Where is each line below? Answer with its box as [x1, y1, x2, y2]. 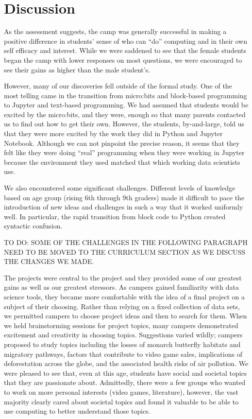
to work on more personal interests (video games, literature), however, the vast [4, 386, 238, 397]
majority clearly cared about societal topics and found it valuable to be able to [4, 396, 239, 406]
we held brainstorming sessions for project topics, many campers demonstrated [4, 320, 238, 330]
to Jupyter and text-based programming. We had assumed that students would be [4, 100, 249, 110]
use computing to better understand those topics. [4, 406, 151, 416]
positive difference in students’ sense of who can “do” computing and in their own [4, 35, 247, 46]
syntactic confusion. [4, 221, 63, 231]
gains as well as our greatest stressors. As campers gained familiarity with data [4, 282, 239, 292]
